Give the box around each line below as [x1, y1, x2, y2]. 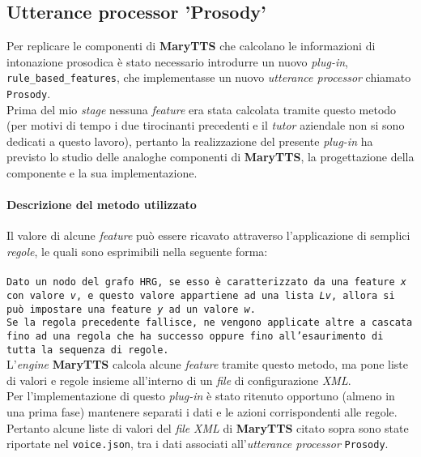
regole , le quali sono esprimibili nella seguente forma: [6, 243, 268, 260]
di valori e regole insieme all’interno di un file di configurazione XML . [6, 371, 351, 388]
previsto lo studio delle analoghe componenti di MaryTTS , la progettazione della [6, 148, 415, 165]
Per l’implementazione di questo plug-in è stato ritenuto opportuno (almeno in [6, 387, 395, 404]
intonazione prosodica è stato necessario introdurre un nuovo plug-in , [6, 53, 348, 70]
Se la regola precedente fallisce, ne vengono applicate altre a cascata [6, 317, 413, 329]
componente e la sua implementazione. [6, 164, 198, 182]
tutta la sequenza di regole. [6, 344, 169, 356]
